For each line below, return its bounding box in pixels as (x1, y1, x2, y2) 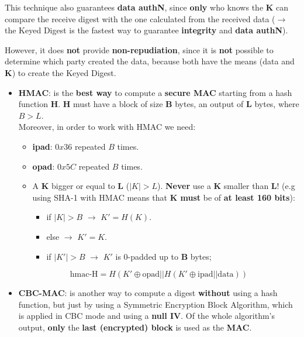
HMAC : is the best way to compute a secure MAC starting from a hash (18, 86, 292, 98)
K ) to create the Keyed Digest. (5, 66, 116, 78)
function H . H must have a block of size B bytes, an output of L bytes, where (18, 98, 299, 110)
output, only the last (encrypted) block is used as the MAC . (18, 321, 252, 333)
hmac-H (70, 270, 98, 279)
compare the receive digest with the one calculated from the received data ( (5, 12, 275, 25)
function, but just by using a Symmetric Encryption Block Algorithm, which (18, 298, 293, 310)
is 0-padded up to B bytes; (115, 250, 212, 262)
